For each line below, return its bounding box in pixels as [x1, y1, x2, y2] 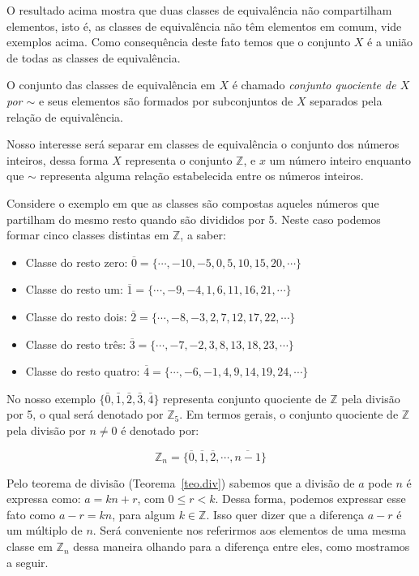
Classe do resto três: [25, 335, 126, 352]
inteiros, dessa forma [6, 151, 109, 168]
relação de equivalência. [6, 108, 123, 125]
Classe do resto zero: [25, 253, 128, 270]
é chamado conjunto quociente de [232, 76, 396, 93]
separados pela [310, 92, 383, 109]
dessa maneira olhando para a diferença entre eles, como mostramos [73, 538, 410, 555]
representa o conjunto [125, 151, 233, 168]
